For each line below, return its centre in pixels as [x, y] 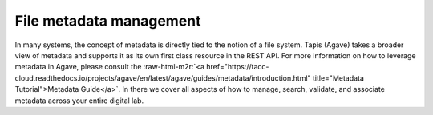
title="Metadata [338, 78]
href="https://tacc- [237, 67]
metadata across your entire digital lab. [79, 101]
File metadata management [108, 21]
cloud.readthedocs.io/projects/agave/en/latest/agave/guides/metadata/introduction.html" [163, 78]
